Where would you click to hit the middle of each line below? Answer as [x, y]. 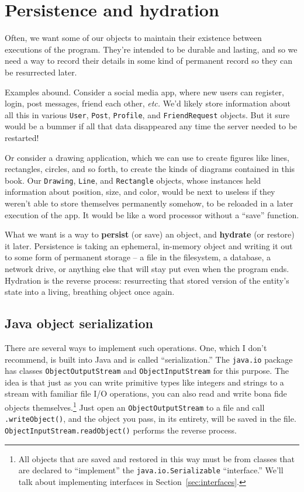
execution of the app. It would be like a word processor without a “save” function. [152, 214]
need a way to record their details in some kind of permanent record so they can [148, 61]
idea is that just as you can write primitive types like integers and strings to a [144, 382]
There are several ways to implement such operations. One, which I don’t [136, 347]
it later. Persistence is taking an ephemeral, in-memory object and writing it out [149, 245]
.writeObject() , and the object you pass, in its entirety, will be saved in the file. [151, 419]
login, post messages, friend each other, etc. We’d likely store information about [148, 103]
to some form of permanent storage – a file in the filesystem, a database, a [138, 257]
